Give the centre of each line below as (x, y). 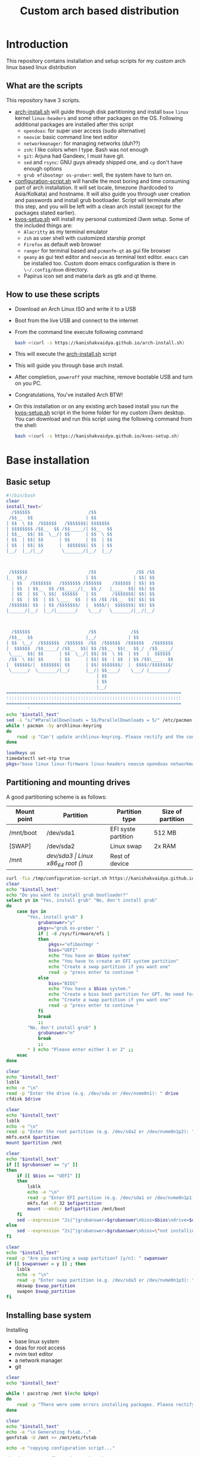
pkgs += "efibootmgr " (74, 945)
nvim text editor (34, 1354)
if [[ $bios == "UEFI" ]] (49, 1176)
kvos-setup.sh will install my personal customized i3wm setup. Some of (102, 219)
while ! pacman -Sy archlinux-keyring (54, 726)
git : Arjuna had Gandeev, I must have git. (74, 156)
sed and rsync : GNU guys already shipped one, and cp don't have (103, 162)
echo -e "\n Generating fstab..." (49, 1432)
